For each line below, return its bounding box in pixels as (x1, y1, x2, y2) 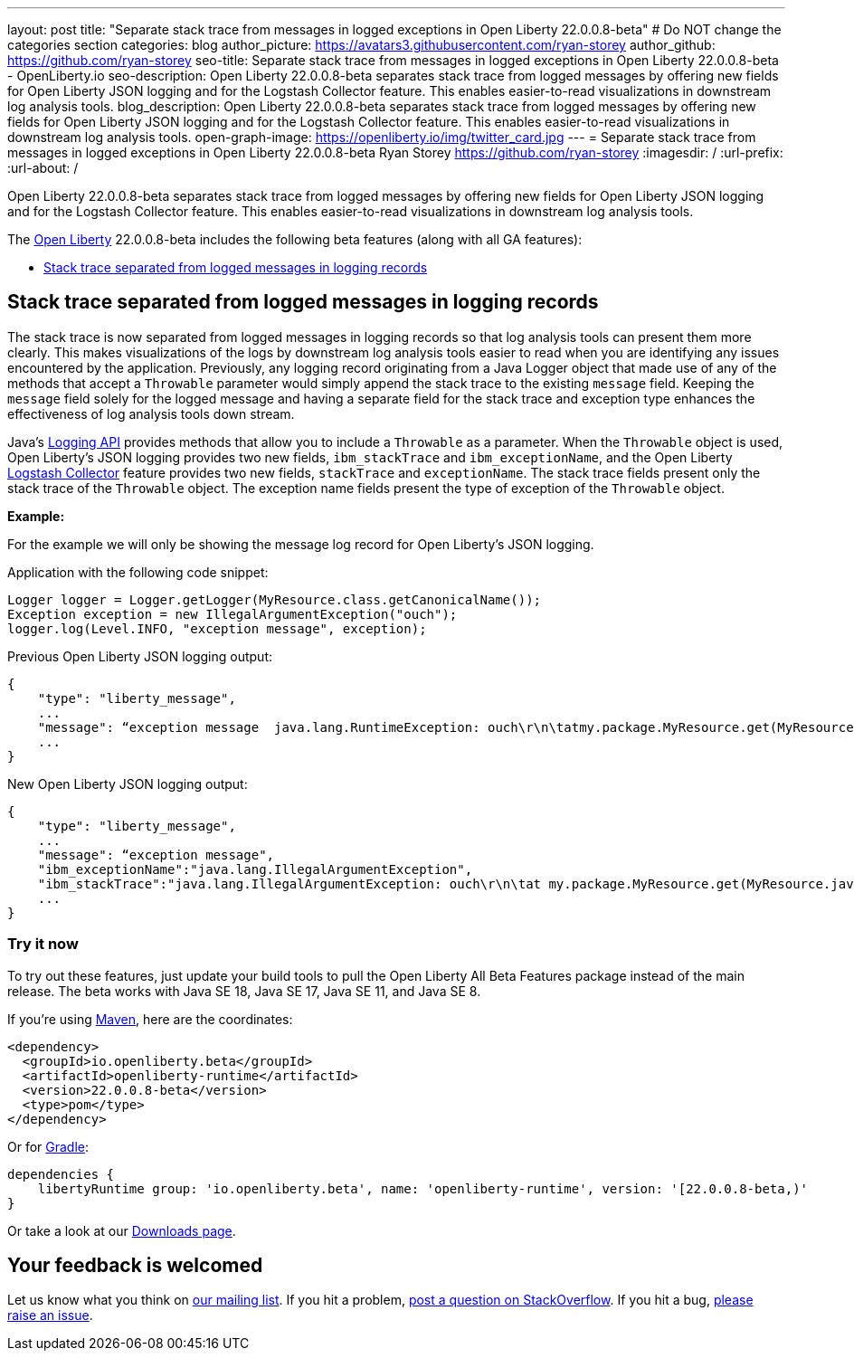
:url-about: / (7, 160, 79, 176)
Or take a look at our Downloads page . (7, 1222, 236, 1239)
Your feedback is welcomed (7, 1254, 263, 1277)
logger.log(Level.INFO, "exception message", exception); (7, 621, 427, 636)
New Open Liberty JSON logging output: (7, 775, 248, 792)
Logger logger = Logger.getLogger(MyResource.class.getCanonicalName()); (7, 592, 542, 607)
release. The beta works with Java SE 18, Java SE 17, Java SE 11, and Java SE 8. (7, 983, 481, 999)
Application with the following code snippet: (7, 564, 269, 580)
